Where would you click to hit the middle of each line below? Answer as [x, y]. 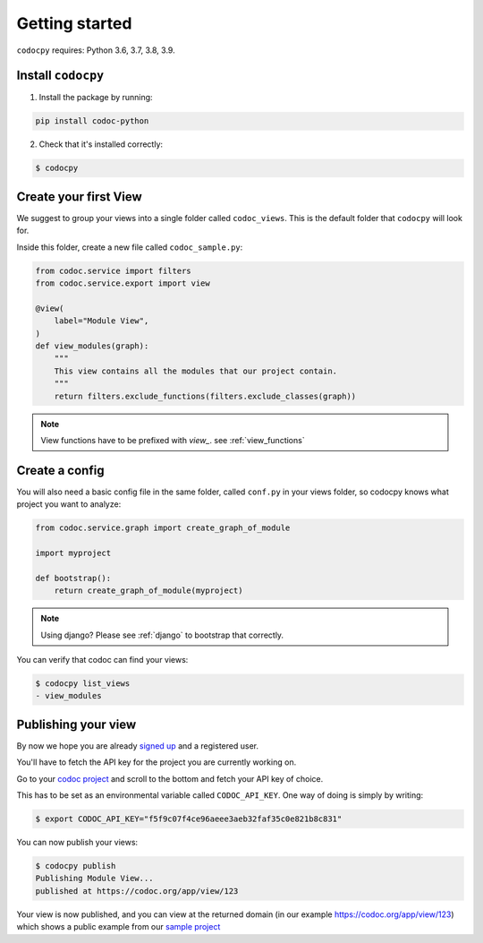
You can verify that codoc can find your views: [102, 659]
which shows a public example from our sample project [119, 927]
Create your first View [79, 197]
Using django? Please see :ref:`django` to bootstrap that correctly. [162, 635]
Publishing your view [76, 724]
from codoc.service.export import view [123, 283]
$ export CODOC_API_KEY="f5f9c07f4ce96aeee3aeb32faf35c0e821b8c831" [189, 819]
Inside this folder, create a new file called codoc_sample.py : [130, 247]
